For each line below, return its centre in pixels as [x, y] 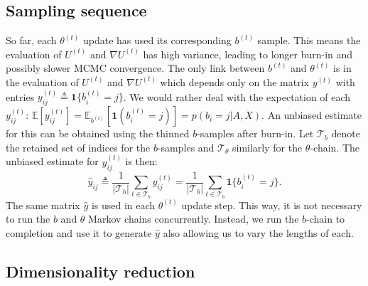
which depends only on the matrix [234, 81]
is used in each [123, 205]
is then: [141, 161]
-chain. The [335, 147]
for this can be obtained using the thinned [98, 133]
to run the [28, 219]
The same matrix [43, 205]
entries [20, 96]
